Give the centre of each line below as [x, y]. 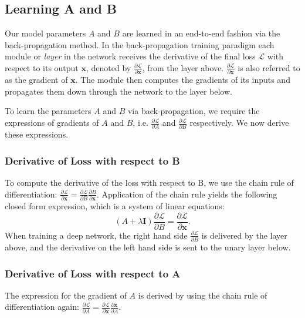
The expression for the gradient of [66, 295]
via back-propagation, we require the [194, 111]
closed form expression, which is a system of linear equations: [115, 206]
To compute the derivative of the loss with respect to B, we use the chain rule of [149, 183]
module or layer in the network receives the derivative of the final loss [130, 56]
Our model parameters [45, 33]
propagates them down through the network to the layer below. [118, 91]
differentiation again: [42, 307]
